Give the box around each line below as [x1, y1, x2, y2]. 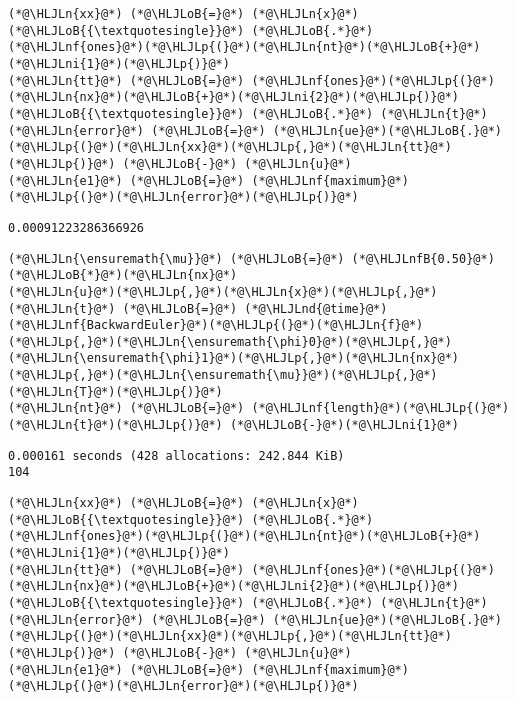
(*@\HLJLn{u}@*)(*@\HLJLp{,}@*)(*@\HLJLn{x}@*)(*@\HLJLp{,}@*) [8, 284, 438, 299]
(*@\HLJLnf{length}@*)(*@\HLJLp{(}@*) [251, 401, 510, 416]
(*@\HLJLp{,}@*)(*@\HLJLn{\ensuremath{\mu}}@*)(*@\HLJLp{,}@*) [8, 368, 438, 383]
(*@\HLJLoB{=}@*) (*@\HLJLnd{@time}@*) [122, 301, 388, 316]
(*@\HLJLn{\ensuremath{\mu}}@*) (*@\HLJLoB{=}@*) [8, 251, 345, 266]
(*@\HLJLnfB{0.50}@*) [351, 251, 495, 266]
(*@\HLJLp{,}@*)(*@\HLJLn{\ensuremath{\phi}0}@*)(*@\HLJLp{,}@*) [8, 334, 452, 349]
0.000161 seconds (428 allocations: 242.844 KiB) [8, 448, 345, 463]
